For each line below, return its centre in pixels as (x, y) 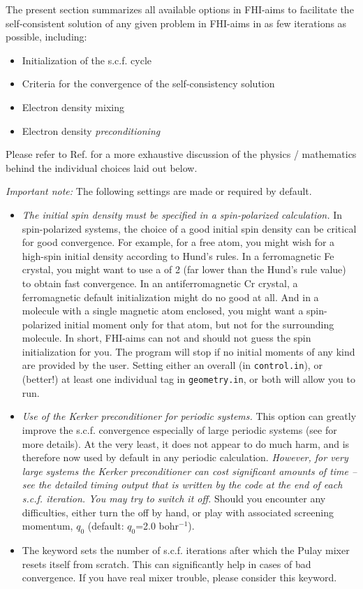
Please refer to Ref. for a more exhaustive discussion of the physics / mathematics (181, 154)
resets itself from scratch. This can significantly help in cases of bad (166, 563)
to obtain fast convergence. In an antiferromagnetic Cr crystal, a (160, 283)
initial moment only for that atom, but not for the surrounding (199, 324)
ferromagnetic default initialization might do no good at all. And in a (170, 297)
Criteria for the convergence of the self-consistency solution (148, 83)
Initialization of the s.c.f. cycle (87, 60)
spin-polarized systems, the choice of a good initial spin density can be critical (189, 228)
